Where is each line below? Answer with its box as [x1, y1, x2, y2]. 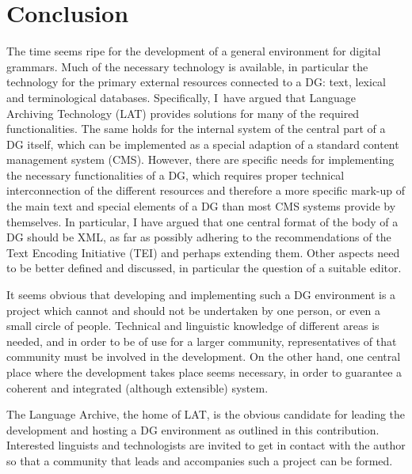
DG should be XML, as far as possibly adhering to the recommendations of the [6, 229, 391, 245]
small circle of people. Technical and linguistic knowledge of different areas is [6, 317, 380, 334]
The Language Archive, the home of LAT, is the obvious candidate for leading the [6, 406, 406, 423]
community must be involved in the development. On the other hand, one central [6, 348, 401, 365]
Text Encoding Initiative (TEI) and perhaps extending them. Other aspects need [6, 244, 400, 260]
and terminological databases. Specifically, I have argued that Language [6, 89, 357, 105]
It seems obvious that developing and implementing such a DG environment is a [6, 286, 396, 303]
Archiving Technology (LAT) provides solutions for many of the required [6, 104, 360, 121]
